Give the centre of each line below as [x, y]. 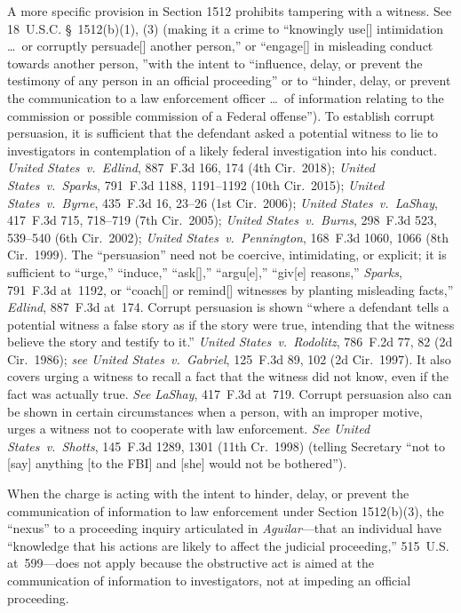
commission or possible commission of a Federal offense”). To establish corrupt [221, 115]
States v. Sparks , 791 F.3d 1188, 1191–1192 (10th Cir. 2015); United [196, 184]
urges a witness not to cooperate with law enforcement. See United [189, 429]
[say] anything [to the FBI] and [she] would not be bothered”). [177, 463]
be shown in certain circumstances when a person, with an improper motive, [215, 411]
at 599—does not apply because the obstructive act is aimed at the [191, 563]
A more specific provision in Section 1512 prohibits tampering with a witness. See [230, 11]
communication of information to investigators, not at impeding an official [209, 580]
